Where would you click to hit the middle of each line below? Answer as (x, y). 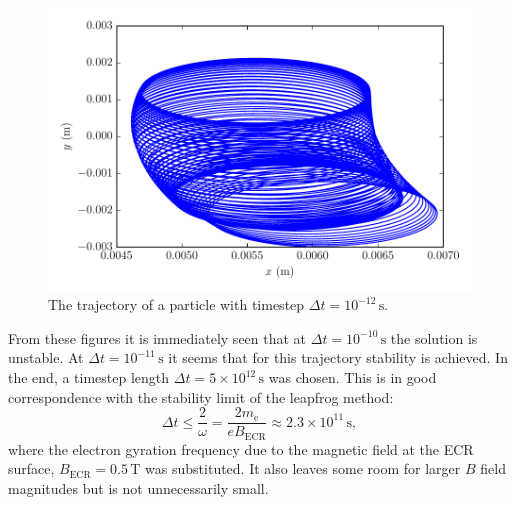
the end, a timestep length (89, 377)
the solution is (434, 337)
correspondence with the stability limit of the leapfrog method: (201, 396)
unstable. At (46, 357)
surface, (31, 468)
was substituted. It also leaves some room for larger (303, 468)
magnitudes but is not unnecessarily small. (138, 487)
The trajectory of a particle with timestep (176, 304)
